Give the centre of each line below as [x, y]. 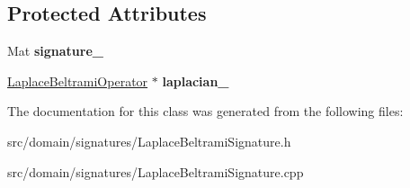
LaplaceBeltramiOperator [78, 81]
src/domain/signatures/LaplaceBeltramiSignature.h [149, 141]
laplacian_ [196, 81]
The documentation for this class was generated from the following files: [205, 111]
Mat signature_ [55, 51]
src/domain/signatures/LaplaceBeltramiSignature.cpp [156, 171]
